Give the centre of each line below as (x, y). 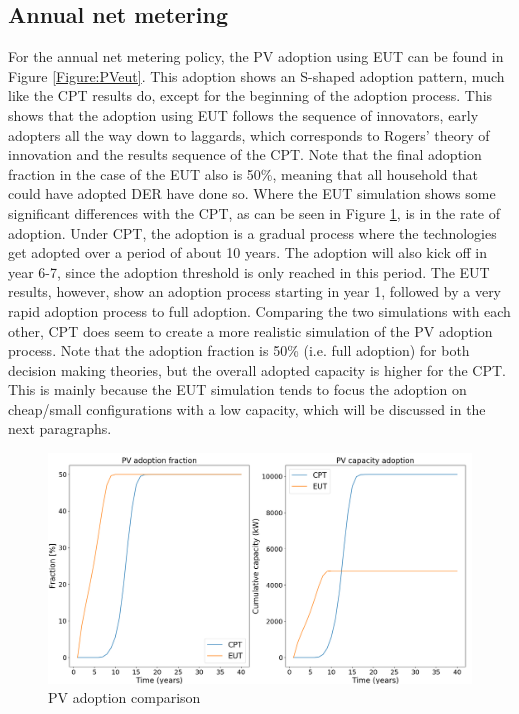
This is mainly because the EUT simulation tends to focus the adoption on (237, 389)
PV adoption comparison (124, 697)
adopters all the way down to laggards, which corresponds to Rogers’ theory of (249, 134)
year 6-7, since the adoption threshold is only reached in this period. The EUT (249, 271)
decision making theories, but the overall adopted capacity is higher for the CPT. (257, 369)
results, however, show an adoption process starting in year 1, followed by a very (255, 291)
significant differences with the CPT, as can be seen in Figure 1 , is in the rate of (254, 212)
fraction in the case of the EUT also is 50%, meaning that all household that (243, 173)
